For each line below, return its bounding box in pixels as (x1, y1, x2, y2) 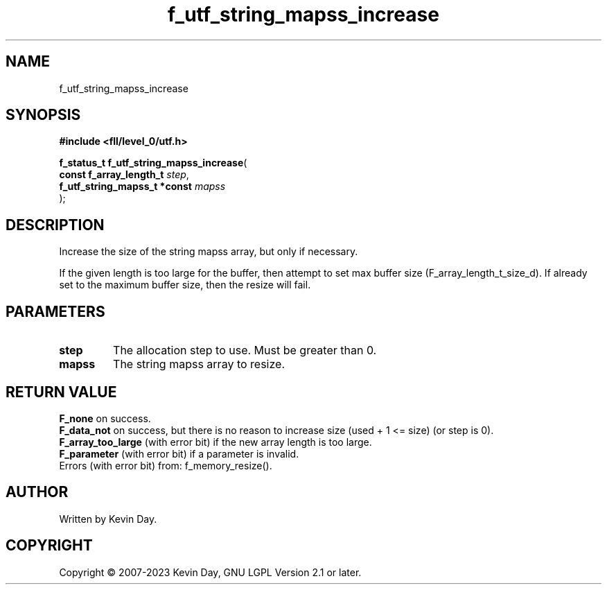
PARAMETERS (6, 302, 105, 320)
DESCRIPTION (6, 216, 105, 234)
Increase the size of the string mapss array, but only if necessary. (59, 245, 358, 258)
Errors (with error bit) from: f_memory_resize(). (59, 459, 272, 471)
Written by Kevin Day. (59, 512, 157, 525)
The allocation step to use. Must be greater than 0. (113, 343, 377, 358)
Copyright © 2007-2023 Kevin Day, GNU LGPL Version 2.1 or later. (59, 566, 362, 578)
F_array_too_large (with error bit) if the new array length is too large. (59, 435, 372, 448)
